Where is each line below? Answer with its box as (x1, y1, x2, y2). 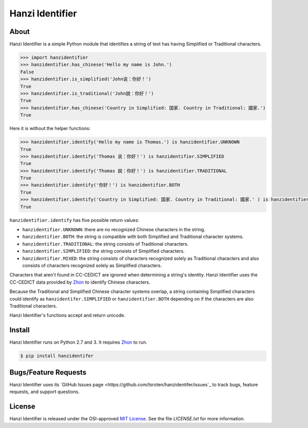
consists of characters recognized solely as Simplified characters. (22, 262, 162, 268)
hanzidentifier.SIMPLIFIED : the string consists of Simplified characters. (22, 248, 185, 254)
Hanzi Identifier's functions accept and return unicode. (9, 312, 126, 319)
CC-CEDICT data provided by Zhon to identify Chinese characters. (9, 279, 151, 285)
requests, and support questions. (9, 388, 80, 395)
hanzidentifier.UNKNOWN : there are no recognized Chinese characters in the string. (22, 227, 205, 233)
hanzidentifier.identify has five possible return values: (9, 217, 140, 223)
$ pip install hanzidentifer (20, 353, 94, 359)
